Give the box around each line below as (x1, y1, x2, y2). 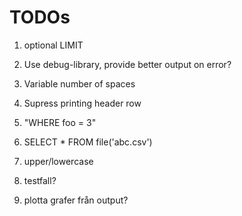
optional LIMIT (23, 39, 84, 51)
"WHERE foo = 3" (23, 116, 97, 128)
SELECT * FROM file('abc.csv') (23, 136, 153, 148)
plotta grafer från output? (23, 194, 129, 206)
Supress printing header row (23, 97, 142, 109)
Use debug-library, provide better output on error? (23, 58, 232, 70)
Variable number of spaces (23, 77, 136, 90)
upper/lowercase (23, 155, 94, 167)
